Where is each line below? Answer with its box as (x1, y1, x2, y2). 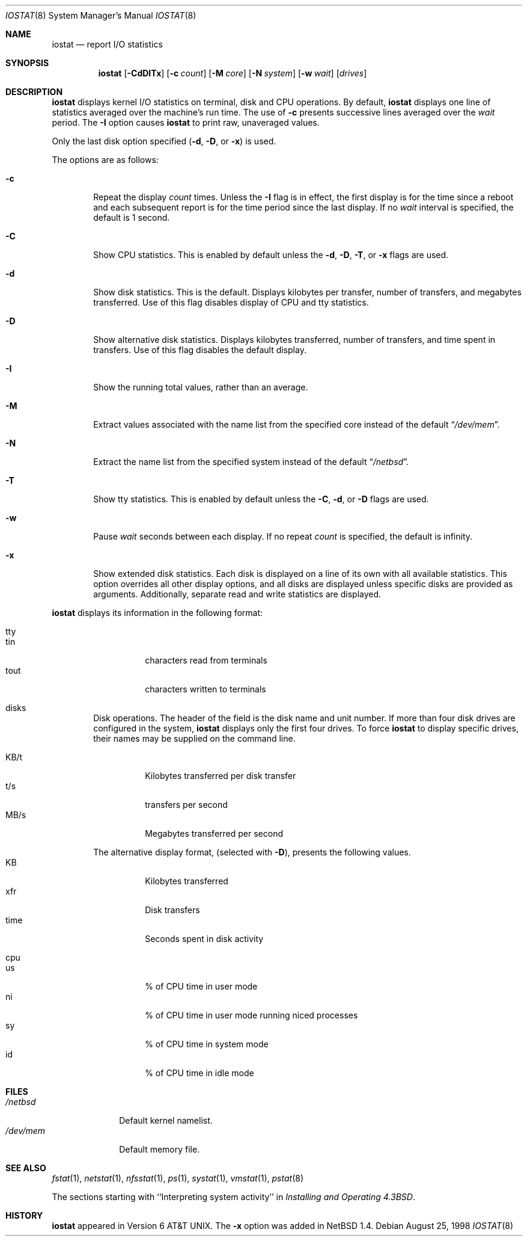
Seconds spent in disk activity (145, 934, 264, 944)
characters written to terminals (145, 684, 266, 694)
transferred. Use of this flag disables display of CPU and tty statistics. (93, 297, 369, 307)
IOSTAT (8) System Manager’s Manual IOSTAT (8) (5, 10, 196, 20)
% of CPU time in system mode (145, 1039, 269, 1049)
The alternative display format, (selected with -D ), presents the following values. (93, 847, 411, 857)
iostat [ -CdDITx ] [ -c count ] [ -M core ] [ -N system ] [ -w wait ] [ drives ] (98, 68, 367, 78)
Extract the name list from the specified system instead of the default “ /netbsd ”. (93, 457, 409, 467)
